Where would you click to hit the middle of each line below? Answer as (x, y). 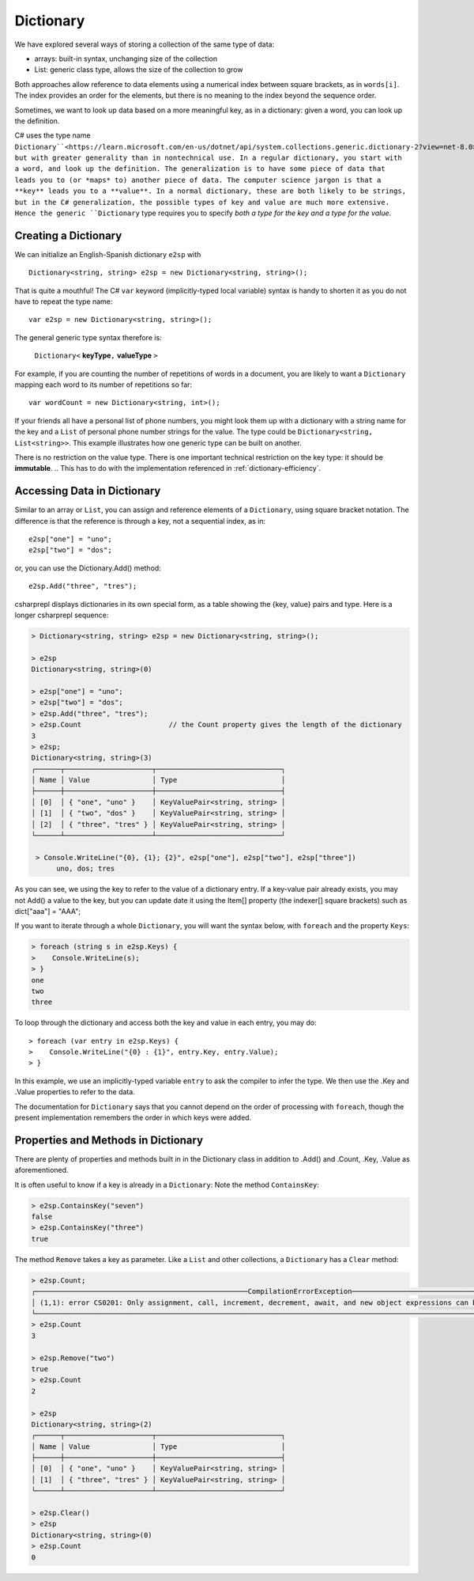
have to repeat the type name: (64, 301)
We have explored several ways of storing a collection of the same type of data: (145, 44)
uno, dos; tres (86, 869)
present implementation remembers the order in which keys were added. (133, 1118)
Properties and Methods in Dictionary (109, 1140)
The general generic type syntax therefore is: (88, 337)
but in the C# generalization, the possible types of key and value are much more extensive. (202, 202)
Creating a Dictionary (68, 235)
